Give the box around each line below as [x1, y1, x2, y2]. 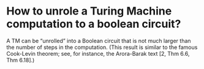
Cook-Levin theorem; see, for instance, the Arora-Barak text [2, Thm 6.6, [6, 50, 190, 57]
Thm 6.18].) [6, 56, 35, 64]
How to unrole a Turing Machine [6, 4, 172, 18]
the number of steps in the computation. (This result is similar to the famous [6, 44, 198, 51]
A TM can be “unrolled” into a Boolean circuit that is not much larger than [6, 37, 191, 44]
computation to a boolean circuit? [6, 17, 181, 31]
